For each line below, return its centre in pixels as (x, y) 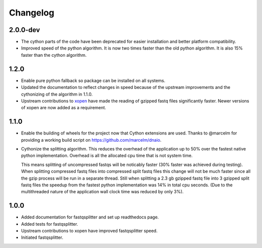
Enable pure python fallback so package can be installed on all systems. (93, 81)
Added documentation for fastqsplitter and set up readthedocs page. (90, 217)
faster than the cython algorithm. (54, 55)
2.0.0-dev (25, 30)
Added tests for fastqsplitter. (50, 224)
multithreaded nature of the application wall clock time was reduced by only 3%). (102, 192)
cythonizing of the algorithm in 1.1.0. (57, 94)
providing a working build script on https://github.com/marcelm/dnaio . (91, 140)
